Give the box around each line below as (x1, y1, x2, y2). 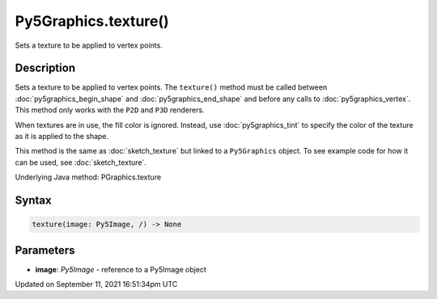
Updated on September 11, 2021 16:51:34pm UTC (15, 280, 178, 289)
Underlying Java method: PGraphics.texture (15, 172, 162, 182)
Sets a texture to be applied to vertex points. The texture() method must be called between (15, 82, 328, 92)
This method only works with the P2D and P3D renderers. (15, 105, 206, 115)
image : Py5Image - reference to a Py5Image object (35, 264, 206, 274)
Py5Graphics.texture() (15, 12, 169, 30)
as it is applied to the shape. (15, 132, 109, 141)
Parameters (15, 243, 75, 257)
